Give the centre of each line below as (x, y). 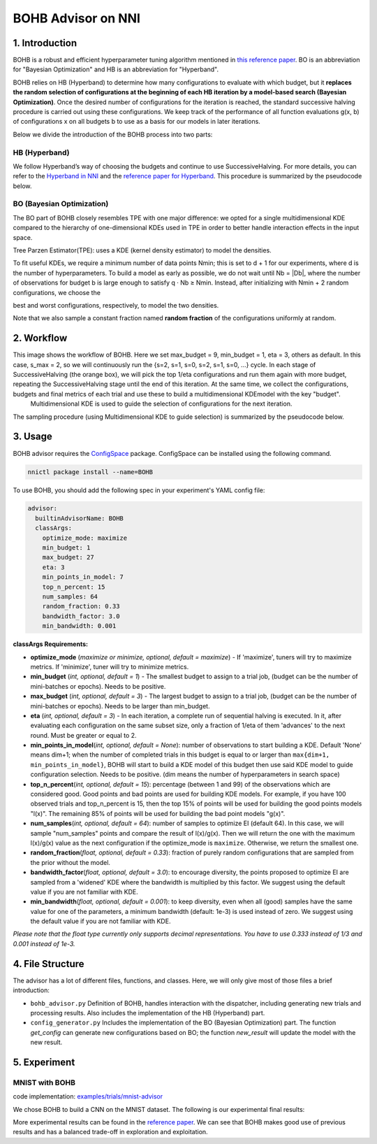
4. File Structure (49, 964)
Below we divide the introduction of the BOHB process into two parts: (113, 134)
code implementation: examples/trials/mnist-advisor (88, 1096)
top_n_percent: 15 (74, 587)
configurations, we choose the (57, 292)
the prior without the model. (71, 862)
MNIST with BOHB (44, 1082)
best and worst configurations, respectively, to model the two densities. (116, 305)
